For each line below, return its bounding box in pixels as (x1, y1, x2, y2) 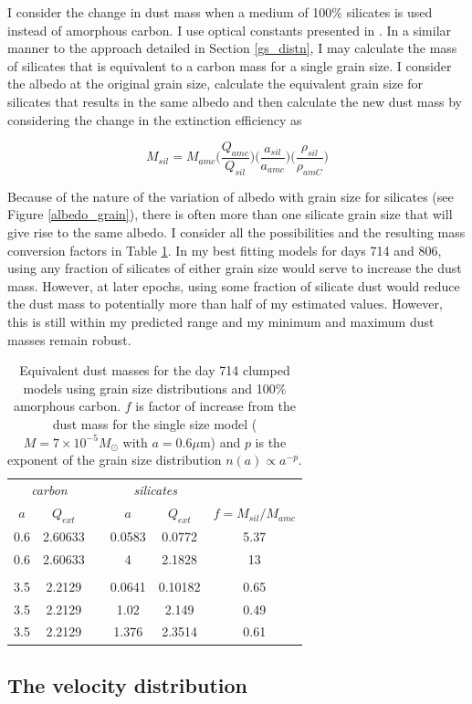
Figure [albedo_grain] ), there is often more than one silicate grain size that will (7, 205, 453, 224)
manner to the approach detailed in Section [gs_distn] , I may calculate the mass (7, 38, 457, 58)
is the (255, 432, 287, 451)
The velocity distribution (7, 670, 247, 699)
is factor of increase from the (135, 396, 296, 415)
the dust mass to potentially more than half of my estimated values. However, (7, 294, 443, 313)
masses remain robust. (7, 330, 131, 349)
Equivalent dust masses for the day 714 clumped (19, 361, 290, 380)
